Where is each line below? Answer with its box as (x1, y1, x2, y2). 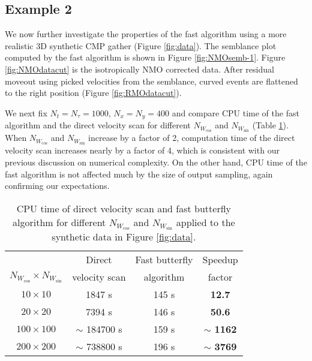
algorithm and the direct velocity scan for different (5, 119, 191, 131)
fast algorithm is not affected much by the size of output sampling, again (5, 167, 273, 180)
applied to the (176, 215, 235, 229)
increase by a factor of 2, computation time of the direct (88, 131, 295, 144)
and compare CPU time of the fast (172, 106, 299, 119)
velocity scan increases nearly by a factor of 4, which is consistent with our (5, 144, 280, 157)
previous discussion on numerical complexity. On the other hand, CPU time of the (5, 156, 307, 168)
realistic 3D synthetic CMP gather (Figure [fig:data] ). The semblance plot (5, 39, 277, 52)
